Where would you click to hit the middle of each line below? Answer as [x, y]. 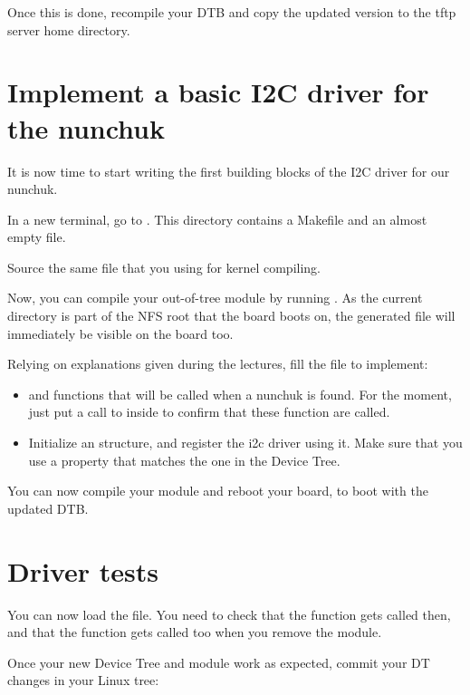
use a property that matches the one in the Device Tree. [184, 460]
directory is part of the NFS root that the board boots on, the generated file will [231, 316]
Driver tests [83, 570]
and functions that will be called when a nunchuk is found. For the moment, [240, 394]
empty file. [37, 237]
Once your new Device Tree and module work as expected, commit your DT [219, 662]
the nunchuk [86, 127]
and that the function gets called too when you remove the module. [195, 632]
